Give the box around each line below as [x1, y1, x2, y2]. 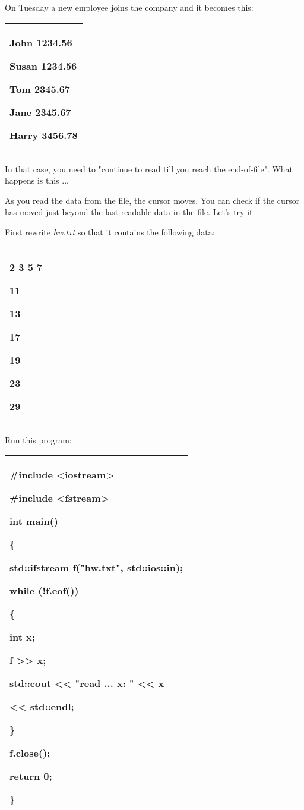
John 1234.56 [9, 35, 72, 49]
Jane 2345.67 [9, 105, 71, 119]
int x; [9, 630, 35, 644]
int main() [9, 514, 59, 528]
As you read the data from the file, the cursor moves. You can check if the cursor [5, 194, 300, 206]
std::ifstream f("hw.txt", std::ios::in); [9, 560, 183, 575]
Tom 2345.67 [9, 81, 71, 96]
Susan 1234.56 [9, 58, 77, 73]
